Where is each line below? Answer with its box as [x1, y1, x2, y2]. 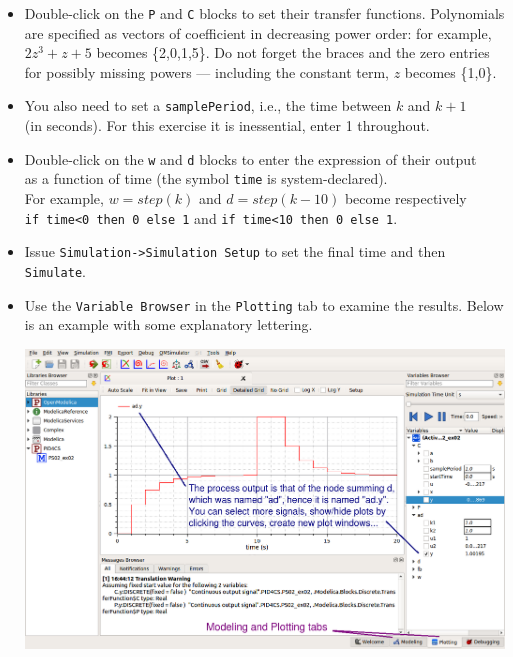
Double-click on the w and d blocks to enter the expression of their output [24, 148, 477, 169]
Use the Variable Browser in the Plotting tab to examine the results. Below [24, 294, 504, 315]
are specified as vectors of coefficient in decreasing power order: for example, [24, 22, 492, 43]
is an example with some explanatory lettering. [24, 314, 313, 335]
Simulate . [24, 260, 86, 281]
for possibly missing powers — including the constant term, [24, 61, 389, 82]
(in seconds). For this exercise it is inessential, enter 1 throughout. [24, 115, 430, 136]
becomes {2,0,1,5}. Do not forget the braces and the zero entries [96, 42, 490, 63]
